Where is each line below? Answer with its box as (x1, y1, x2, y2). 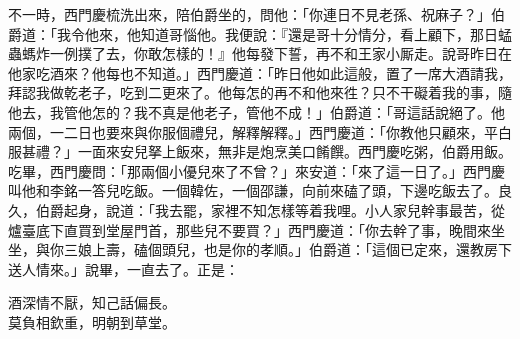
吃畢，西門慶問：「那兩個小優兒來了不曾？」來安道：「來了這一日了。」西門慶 (8, 160, 505, 181)
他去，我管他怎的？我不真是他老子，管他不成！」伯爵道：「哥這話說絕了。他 (8, 101, 505, 122)
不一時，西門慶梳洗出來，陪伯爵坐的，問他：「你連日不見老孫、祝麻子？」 (8, 4, 491, 24)
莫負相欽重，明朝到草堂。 (8, 311, 176, 332)
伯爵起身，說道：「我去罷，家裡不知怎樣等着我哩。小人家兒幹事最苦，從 (35, 199, 505, 220)
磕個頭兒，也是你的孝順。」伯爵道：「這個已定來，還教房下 (133, 239, 512, 260)
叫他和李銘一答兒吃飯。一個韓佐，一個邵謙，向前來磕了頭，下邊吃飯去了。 (8, 180, 498, 201)
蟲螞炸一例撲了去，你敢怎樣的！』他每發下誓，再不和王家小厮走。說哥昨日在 (8, 43, 512, 64)
